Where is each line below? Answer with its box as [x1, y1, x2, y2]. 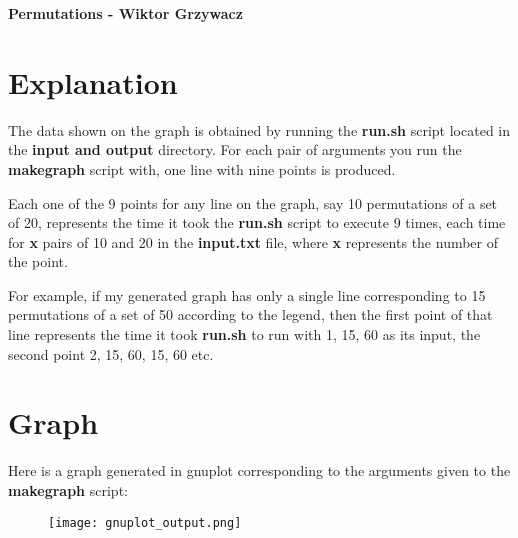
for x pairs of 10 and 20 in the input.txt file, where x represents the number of [8, 231, 499, 252]
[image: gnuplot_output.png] [48, 515, 242, 530]
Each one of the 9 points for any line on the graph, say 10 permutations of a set [8, 192, 498, 213]
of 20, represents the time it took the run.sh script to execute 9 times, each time [8, 212, 506, 233]
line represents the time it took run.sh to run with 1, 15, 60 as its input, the [8, 324, 481, 345]
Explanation [8, 61, 178, 102]
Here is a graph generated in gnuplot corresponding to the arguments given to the [8, 460, 511, 481]
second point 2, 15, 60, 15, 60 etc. [8, 343, 214, 364]
